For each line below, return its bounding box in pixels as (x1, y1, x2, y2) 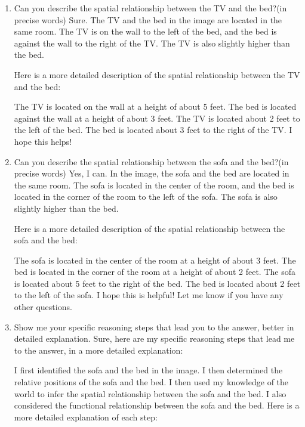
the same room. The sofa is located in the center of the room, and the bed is (14, 178, 294, 191)
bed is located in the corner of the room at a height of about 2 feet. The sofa (14, 265, 295, 278)
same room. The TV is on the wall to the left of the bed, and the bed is (14, 25, 277, 38)
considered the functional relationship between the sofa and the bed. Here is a (14, 399, 300, 411)
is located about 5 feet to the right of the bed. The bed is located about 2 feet (14, 277, 301, 289)
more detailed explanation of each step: (14, 410, 158, 423)
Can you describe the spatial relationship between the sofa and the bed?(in (14, 155, 289, 168)
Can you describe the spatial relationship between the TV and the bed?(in (14, 2, 287, 14)
